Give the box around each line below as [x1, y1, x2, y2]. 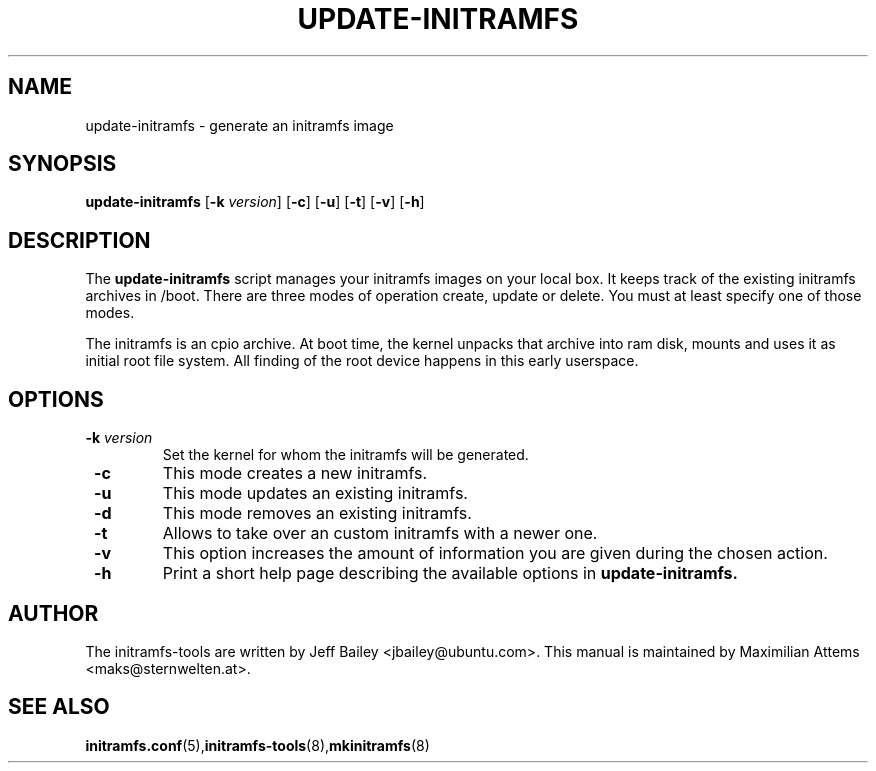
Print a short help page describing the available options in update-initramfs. [162, 563, 738, 584]
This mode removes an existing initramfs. [162, 503, 472, 524]
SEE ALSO [8, 694, 110, 720]
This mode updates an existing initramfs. [162, 483, 468, 504]
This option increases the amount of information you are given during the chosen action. [162, 543, 828, 564]
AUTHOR [8, 600, 99, 626]
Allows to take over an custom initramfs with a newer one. [162, 523, 598, 544]
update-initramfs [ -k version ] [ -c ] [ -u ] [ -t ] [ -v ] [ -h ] [85, 193, 425, 211]
